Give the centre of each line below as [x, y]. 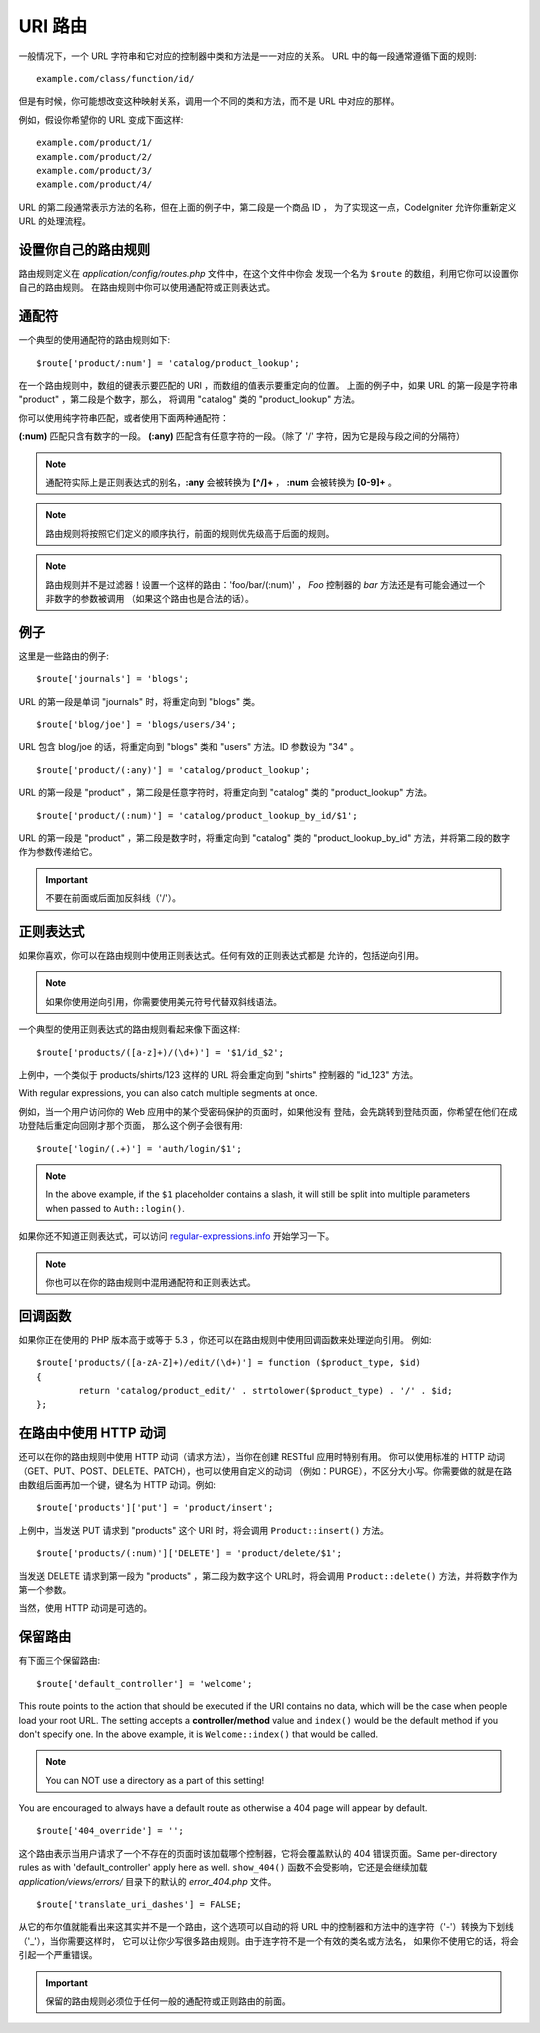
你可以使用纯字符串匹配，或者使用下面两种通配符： [123, 417]
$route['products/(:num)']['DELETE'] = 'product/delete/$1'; [189, 1553]
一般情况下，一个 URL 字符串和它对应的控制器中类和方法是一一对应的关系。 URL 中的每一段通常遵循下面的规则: [247, 56]
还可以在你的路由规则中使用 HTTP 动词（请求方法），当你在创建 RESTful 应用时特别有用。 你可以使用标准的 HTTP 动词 [261, 1457]
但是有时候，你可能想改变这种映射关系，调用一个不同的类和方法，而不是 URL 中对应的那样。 [209, 101]
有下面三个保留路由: [59, 1661]
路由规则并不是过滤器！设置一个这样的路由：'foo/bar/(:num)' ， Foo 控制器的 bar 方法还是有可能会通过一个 [265, 584]
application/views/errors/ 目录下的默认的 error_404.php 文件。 [147, 1881]
